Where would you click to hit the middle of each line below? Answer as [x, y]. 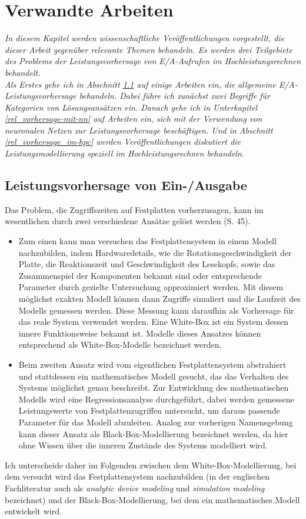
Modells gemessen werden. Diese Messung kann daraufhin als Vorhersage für [156, 310]
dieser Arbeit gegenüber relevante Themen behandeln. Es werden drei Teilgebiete [149, 49]
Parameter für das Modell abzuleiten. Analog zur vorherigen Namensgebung [156, 422]
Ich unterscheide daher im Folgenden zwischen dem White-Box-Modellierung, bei [151, 465]
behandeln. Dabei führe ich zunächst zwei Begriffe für [174, 96]
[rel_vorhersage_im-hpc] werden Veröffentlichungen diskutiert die [123, 142]
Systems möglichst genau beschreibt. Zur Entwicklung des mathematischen [154, 387]
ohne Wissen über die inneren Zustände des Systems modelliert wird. [143, 445]
